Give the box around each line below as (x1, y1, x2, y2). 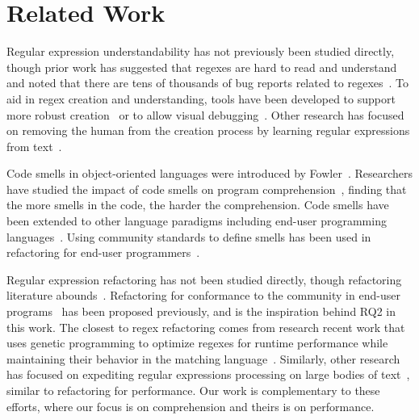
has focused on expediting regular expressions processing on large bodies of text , (6, 366, 410, 383)
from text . (6, 137, 62, 154)
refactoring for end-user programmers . (6, 244, 200, 261)
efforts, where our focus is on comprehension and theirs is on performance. (6, 397, 375, 414)
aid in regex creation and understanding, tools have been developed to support (6, 90, 396, 107)
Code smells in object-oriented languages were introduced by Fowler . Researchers (6, 165, 413, 182)
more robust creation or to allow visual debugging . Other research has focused (6, 106, 404, 123)
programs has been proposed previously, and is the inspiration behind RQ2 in (6, 303, 396, 320)
